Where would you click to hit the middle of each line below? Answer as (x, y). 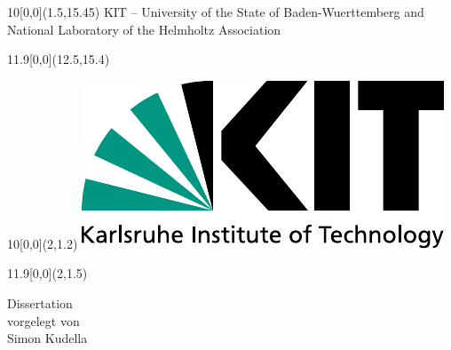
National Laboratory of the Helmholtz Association (144, 29)
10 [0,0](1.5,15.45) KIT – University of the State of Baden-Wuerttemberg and (216, 12)
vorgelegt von (44, 320)
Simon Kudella (47, 338)
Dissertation (40, 302)
